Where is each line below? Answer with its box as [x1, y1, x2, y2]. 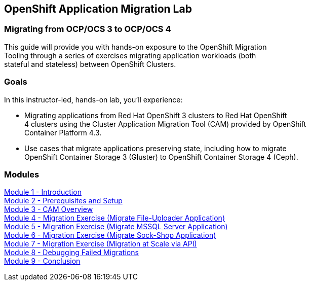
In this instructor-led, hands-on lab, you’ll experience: [4, 95, 183, 104]
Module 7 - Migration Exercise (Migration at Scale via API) [4, 239, 197, 248]
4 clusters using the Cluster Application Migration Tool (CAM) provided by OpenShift [24, 119, 306, 128]
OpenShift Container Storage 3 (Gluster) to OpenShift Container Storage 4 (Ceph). [24, 152, 298, 161]
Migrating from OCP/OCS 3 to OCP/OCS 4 [4, 24, 171, 34]
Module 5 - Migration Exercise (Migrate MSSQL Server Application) [4, 222, 228, 231]
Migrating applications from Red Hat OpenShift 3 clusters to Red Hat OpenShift [24, 111, 287, 120]
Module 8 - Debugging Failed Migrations [4, 248, 139, 257]
